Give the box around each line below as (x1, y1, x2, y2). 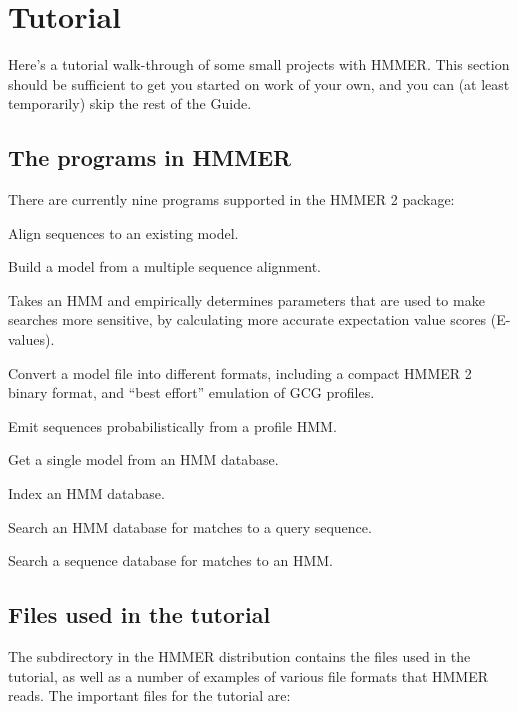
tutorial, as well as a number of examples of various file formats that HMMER (8, 665, 489, 686)
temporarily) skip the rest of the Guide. (8, 93, 252, 114)
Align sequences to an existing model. (8, 222, 239, 243)
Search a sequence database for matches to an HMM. (8, 550, 333, 571)
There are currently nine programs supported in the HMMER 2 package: (8, 189, 455, 210)
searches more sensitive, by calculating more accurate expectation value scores (8, 309, 487, 330)
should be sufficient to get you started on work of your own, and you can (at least (8, 73, 510, 94)
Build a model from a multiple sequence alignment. (8, 256, 321, 277)
